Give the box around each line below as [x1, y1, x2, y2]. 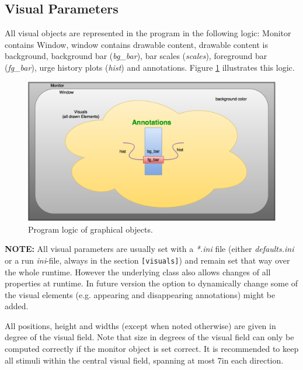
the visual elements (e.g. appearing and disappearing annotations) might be [5, 288, 276, 300]
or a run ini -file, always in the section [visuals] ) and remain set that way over [5, 254, 290, 266]
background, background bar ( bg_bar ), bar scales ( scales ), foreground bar [5, 50, 267, 62]
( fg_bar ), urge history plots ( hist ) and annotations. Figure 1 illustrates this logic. [5, 61, 295, 73]
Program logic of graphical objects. [28, 223, 153, 235]
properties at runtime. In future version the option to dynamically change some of [5, 277, 298, 289]
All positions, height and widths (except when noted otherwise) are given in [5, 319, 276, 331]
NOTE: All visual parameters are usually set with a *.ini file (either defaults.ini [5, 243, 294, 255]
